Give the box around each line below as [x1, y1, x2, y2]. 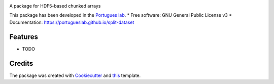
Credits [9, 59, 33, 68]
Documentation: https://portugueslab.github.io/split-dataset [9, 19, 134, 25]
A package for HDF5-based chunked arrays [9, 3, 101, 9]
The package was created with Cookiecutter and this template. [9, 72, 141, 78]
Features [9, 32, 38, 41]
